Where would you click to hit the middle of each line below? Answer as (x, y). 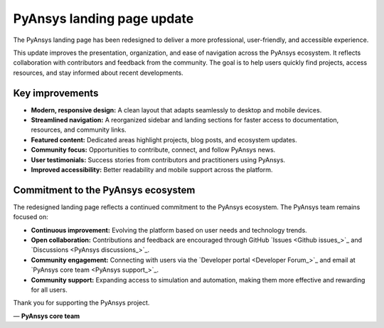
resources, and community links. (79, 130)
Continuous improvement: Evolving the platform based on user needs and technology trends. (169, 230)
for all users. (49, 290)
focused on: (31, 217)
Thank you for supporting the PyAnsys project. (81, 303)
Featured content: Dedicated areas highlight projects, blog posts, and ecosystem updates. (164, 139)
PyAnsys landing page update (103, 18)
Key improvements (56, 93)
